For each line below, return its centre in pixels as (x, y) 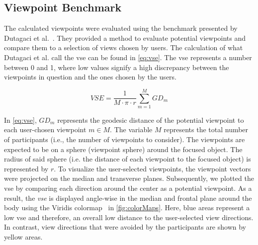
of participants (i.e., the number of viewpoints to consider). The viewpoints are (125, 139)
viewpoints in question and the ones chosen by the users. (90, 77)
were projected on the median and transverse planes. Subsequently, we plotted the (129, 178)
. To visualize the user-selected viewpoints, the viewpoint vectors (152, 168)
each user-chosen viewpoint (45, 129)
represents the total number (206, 129)
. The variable (131, 129)
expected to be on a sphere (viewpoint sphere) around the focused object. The (123, 149)
